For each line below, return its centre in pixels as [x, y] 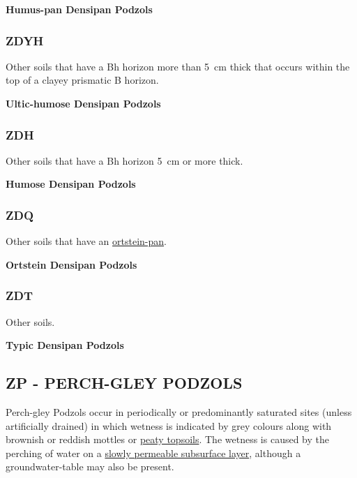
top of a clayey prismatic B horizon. [82, 80]
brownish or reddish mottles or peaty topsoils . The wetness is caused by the [167, 439]
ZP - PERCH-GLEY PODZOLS [124, 383]
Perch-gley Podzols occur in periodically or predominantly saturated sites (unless [179, 412]
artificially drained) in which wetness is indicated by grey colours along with [169, 425]
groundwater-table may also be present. [90, 466]
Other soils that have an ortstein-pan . [86, 241]
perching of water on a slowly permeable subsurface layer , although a [153, 453]
